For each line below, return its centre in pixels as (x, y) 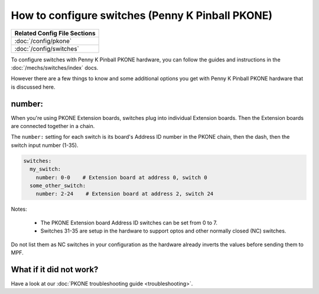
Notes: (19, 209)
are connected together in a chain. (53, 126)
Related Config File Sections (55, 33)
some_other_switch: (58, 185)
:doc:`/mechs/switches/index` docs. (55, 67)
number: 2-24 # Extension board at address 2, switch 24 (125, 194)
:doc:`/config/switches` (47, 48)
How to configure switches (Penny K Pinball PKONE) (142, 15)
